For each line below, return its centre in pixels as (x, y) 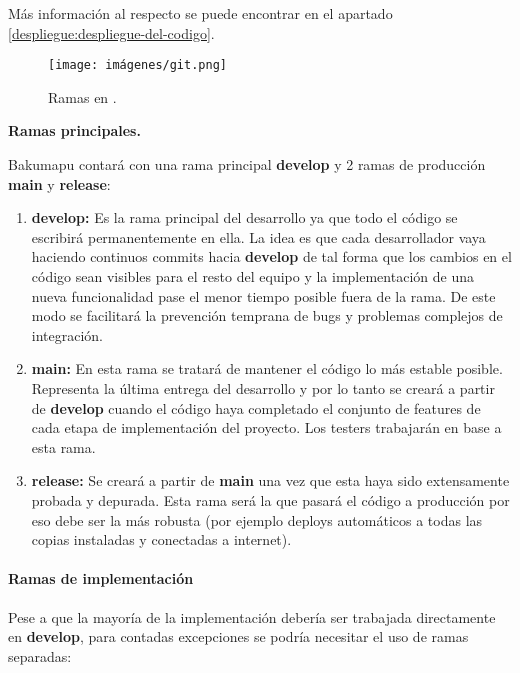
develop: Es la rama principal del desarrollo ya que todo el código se (244, 217)
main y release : (59, 183)
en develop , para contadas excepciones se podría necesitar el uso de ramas (238, 636)
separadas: (40, 655)
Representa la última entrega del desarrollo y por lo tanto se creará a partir (263, 387)
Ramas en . (82, 96)
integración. (67, 334)
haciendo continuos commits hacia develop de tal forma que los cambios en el (271, 256)
